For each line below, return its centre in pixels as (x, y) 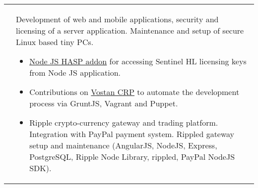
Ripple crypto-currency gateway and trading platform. (124, 122)
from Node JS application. (75, 72)
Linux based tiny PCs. (55, 42)
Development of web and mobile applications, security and (117, 19)
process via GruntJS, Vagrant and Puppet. (104, 103)
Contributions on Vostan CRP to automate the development (134, 92)
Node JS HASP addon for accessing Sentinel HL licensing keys (138, 61)
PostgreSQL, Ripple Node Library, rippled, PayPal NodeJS (132, 157)
